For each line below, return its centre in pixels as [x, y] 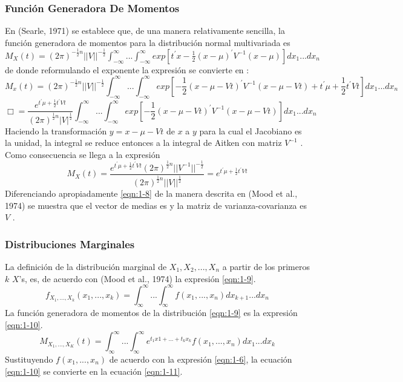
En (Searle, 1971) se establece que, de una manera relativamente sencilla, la [145, 31]
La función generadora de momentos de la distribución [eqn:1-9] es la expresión [151, 313]
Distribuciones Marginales [70, 244]
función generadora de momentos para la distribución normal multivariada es [148, 42]
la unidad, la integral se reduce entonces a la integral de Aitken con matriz [143, 143]
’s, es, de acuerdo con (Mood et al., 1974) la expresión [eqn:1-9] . [137, 278]
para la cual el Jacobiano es [251, 130]
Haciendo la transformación [56, 130]
